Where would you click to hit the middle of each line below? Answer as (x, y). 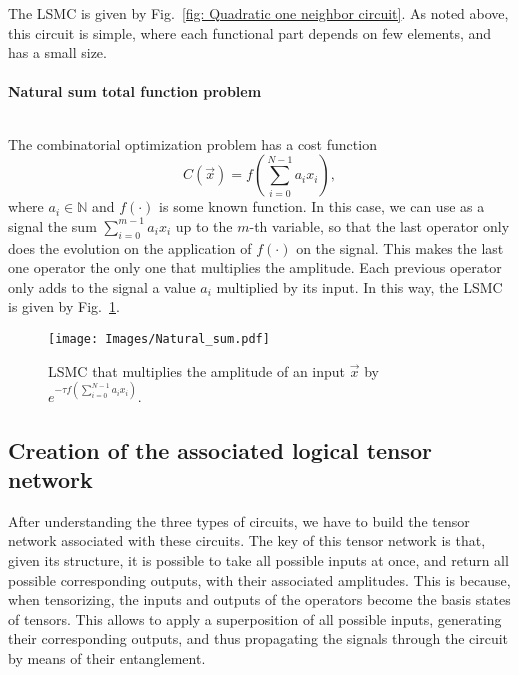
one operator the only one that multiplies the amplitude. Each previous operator (255, 267)
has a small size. (57, 52)
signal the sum (52, 225)
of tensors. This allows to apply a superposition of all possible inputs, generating (255, 618)
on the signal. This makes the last (400, 247)
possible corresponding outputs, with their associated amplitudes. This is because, (259, 579)
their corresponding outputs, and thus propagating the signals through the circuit (258, 638)
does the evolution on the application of (130, 247)
